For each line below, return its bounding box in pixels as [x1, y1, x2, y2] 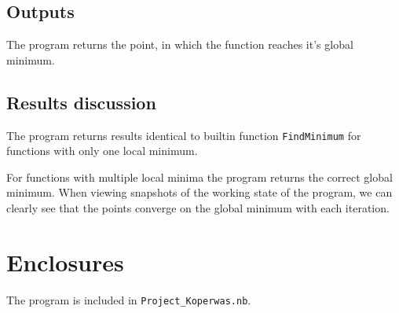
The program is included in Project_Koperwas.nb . [6, 291, 251, 307]
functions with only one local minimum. [6, 142, 198, 159]
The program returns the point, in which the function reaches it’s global [6, 36, 353, 53]
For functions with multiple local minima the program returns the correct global [6, 168, 393, 185]
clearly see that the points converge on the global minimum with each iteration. [6, 200, 390, 216]
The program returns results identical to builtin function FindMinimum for [6, 127, 361, 143]
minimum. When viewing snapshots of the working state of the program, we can [6, 184, 393, 201]
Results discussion [6, 90, 156, 114]
